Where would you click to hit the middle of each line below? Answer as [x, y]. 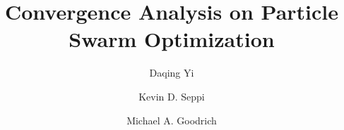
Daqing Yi [172, 73]
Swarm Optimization [172, 39]
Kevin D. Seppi [172, 96]
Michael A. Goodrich [172, 120]
